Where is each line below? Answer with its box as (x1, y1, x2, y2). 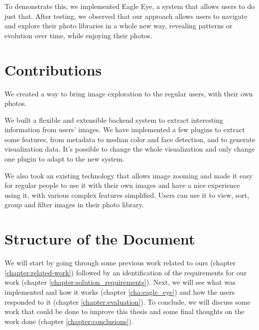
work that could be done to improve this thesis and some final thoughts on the (4, 306, 245, 317)
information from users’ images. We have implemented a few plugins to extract (4, 124, 245, 135)
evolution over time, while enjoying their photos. (4, 30, 152, 40)
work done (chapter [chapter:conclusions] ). (4, 316, 133, 326)
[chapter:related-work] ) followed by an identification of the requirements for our (4, 267, 247, 277)
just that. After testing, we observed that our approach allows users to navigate (4, 10, 248, 21)
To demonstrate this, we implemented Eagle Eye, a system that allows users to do (4, 1, 255, 11)
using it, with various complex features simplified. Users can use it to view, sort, (4, 189, 250, 200)
